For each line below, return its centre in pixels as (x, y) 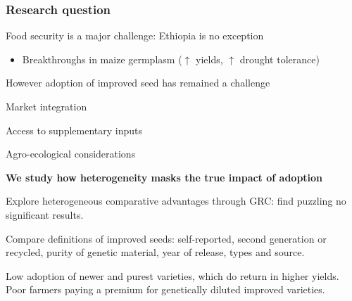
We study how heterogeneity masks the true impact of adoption (164, 177)
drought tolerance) (279, 59)
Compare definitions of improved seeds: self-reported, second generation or (166, 238)
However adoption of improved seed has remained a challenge (138, 83)
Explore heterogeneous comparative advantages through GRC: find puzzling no (176, 201)
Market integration (46, 106)
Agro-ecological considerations (71, 154)
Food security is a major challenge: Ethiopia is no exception (135, 36)
